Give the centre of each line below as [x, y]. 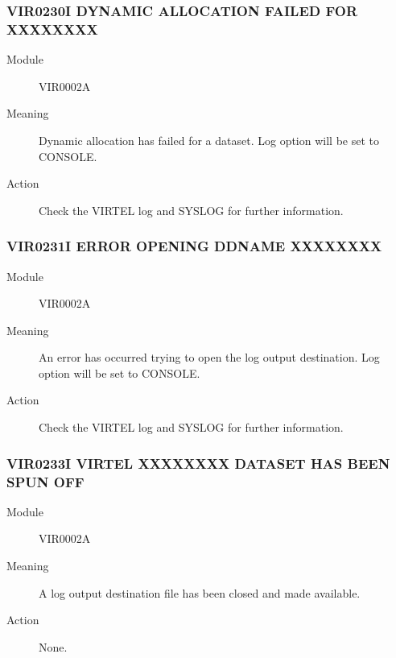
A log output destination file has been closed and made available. [200, 592]
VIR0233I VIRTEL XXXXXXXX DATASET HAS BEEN [198, 463]
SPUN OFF [45, 481]
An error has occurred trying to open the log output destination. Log [209, 357]
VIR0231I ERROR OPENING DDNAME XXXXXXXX [194, 246]
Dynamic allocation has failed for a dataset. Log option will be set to [209, 140]
